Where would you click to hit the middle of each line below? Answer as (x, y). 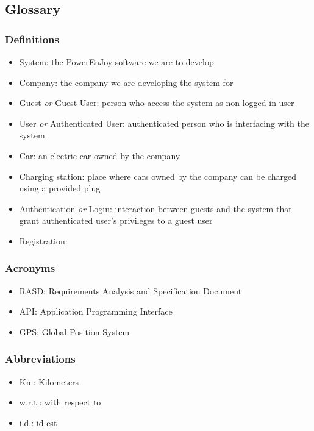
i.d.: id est (38, 422)
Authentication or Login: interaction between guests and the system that (155, 208)
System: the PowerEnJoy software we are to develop (116, 62)
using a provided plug (60, 188)
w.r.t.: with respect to (60, 402)
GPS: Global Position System (74, 331)
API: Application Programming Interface (96, 311)
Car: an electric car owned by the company (100, 155)
